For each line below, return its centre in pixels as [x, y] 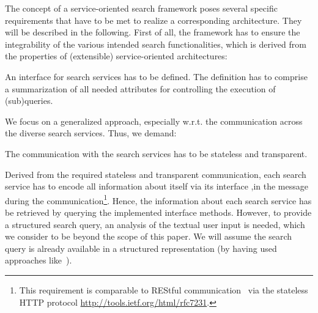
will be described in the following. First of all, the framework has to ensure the [153, 32]
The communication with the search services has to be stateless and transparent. [156, 153]
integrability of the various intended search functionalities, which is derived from [156, 44]
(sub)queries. [29, 101]
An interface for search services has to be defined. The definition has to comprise [156, 76]
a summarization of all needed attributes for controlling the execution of [140, 88]
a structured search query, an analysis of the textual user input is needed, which [155, 224]
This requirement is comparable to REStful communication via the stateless [164, 289]
